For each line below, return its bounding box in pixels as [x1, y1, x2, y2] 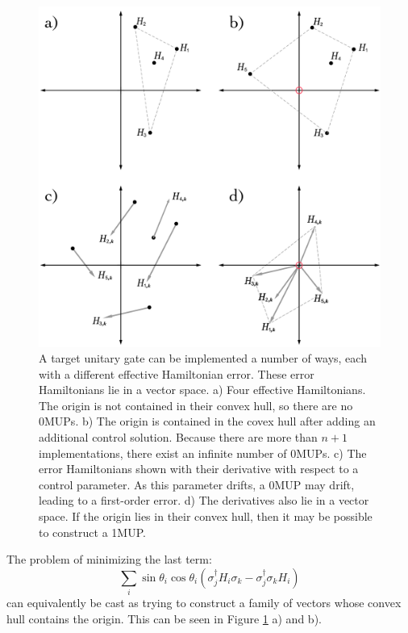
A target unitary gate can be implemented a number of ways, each [39, 350, 367, 367]
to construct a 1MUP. [39, 523, 146, 540]
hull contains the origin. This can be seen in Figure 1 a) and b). [6, 610, 322, 627]
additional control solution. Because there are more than [39, 429, 318, 446]
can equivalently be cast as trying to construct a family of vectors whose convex [6, 594, 402, 611]
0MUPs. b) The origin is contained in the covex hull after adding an [39, 413, 376, 430]
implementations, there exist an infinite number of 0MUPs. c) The [39, 444, 367, 461]
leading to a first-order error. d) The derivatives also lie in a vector [39, 492, 369, 509]
